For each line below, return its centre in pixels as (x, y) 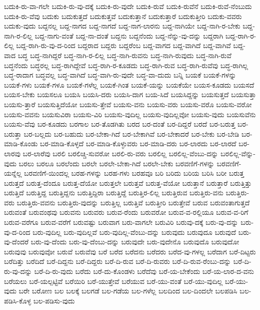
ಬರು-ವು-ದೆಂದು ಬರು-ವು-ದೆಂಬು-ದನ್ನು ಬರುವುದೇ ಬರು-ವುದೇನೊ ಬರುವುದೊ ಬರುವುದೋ (135, 242)
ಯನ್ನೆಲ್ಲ (13, 173)
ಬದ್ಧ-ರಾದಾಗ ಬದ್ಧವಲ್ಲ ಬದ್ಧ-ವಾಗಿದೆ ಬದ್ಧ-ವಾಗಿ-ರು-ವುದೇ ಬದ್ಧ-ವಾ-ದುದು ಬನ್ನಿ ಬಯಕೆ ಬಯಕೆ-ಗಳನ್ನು (120, 75)
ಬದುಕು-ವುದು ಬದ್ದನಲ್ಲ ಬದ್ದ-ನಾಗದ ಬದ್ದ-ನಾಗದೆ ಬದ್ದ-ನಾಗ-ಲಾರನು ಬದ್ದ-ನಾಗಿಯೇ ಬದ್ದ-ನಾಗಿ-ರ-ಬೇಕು (122, 26)
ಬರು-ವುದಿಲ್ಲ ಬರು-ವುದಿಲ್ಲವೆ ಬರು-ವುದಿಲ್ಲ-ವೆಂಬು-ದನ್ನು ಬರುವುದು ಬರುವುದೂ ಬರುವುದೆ (134, 232)
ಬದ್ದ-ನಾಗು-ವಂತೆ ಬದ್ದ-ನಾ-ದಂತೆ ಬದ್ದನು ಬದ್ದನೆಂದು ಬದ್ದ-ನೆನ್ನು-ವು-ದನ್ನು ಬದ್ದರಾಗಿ (129, 35)
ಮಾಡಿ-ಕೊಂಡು (21, 143)
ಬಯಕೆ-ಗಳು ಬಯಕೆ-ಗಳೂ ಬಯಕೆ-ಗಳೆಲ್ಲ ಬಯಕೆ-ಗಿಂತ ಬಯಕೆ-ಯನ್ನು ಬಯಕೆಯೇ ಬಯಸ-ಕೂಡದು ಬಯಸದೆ (129, 84)
